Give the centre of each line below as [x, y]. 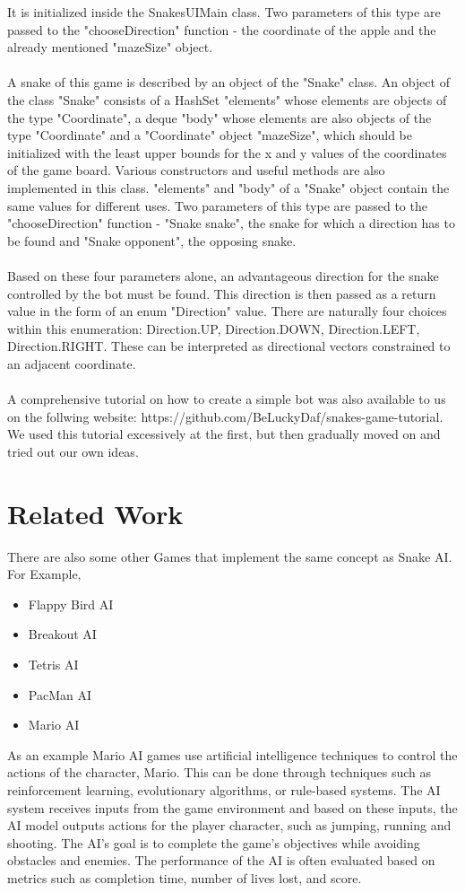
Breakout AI [62, 634]
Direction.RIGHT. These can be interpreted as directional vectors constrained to [229, 346]
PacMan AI [60, 694]
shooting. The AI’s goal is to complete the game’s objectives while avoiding [214, 842]
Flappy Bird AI [71, 604]
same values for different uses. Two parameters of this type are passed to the [217, 205]
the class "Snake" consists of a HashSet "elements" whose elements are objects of [227, 99]
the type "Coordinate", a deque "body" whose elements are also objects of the [220, 117]
